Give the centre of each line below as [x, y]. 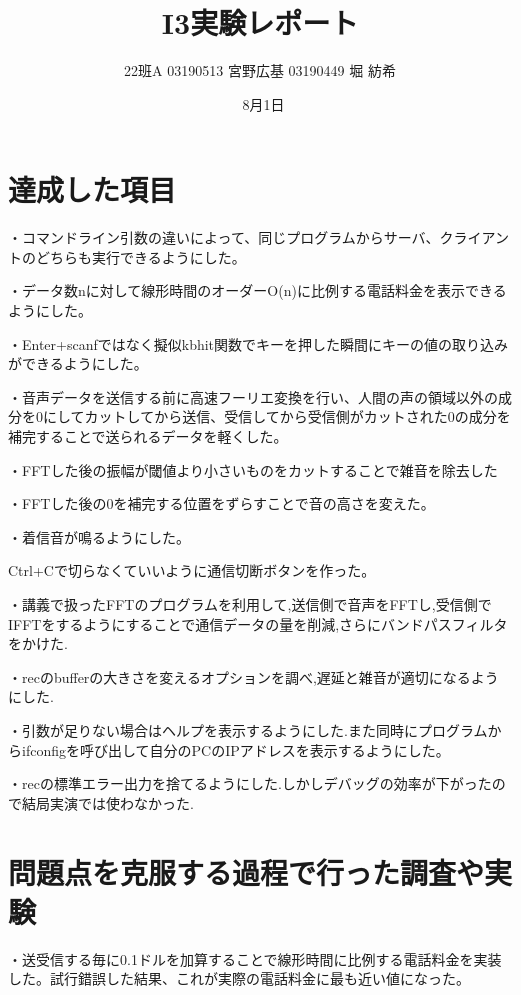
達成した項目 [92, 189]
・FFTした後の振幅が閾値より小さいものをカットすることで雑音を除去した [253, 469]
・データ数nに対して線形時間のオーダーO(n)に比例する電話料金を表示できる [257, 290]
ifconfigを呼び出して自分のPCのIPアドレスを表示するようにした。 [235, 749]
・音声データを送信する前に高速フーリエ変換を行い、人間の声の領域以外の [253, 396]
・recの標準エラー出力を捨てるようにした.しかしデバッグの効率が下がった [250, 783]
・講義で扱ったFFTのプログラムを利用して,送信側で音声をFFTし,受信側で [250, 603]
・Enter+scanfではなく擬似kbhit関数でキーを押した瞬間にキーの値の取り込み [258, 343]
